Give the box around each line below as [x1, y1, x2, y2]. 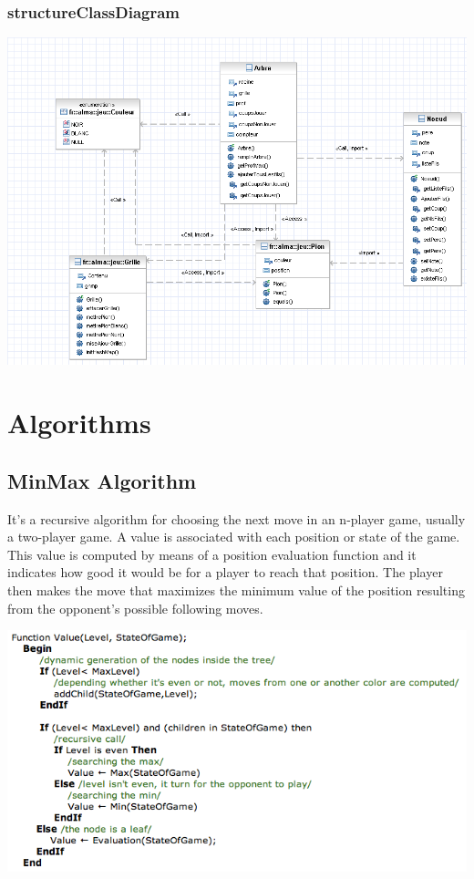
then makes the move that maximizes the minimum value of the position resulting [7, 580, 465, 599]
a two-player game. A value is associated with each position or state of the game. [7, 527, 460, 546]
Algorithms [7, 404, 151, 441]
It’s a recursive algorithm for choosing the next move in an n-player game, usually [7, 509, 466, 528]
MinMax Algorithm [7, 466, 197, 494]
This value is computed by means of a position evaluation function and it [7, 544, 417, 564]
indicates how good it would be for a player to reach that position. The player [7, 563, 443, 582]
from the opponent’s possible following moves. [7, 598, 263, 617]
